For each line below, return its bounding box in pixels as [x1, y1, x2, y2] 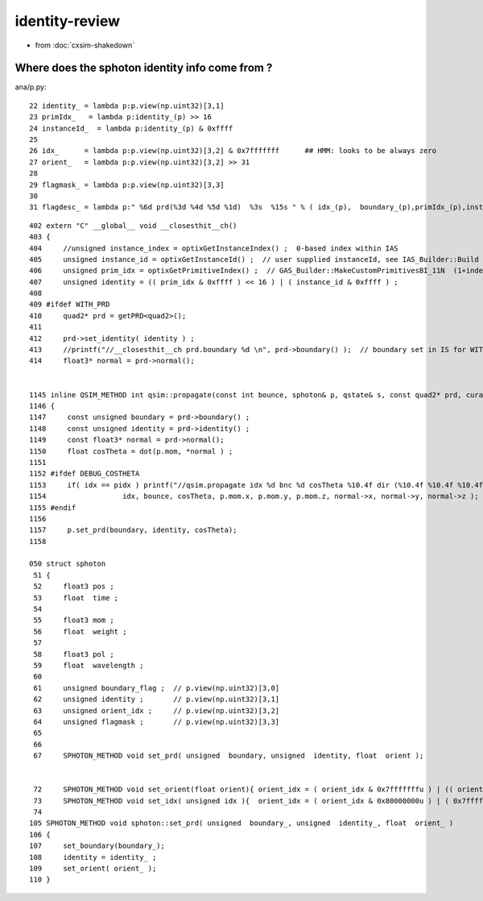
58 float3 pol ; [33, 650, 114, 658]
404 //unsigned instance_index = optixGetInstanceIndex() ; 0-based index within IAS [29, 243, 398, 253]
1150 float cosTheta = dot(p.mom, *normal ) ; [29, 446, 233, 455]
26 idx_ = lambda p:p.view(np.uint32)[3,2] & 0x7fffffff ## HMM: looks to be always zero [29, 146, 437, 156]
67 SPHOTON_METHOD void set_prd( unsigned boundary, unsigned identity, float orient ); [33, 751, 424, 761]
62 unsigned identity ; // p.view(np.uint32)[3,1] [33, 695, 280, 704]
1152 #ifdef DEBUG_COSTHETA [29, 469, 140, 479]
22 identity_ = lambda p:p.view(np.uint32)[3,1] [29, 101, 225, 110]
